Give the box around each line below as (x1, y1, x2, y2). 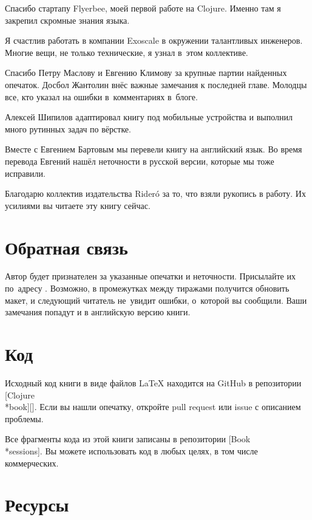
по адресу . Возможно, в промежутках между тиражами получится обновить (5, 282, 290, 295)
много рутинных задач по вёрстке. (5, 122, 131, 135)
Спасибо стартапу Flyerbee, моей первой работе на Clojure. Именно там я (5, 2, 281, 14)
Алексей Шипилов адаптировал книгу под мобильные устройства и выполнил (5, 111, 293, 123)
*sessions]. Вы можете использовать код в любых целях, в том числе (5, 444, 258, 457)
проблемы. (5, 412, 44, 425)
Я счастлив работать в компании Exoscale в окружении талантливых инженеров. (5, 34, 303, 47)
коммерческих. (5, 456, 59, 469)
